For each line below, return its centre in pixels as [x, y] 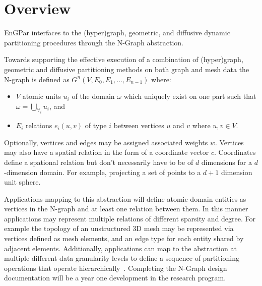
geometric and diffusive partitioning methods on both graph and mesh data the [127, 69]
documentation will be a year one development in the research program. [115, 278]
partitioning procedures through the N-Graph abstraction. [94, 42]
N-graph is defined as [37, 79]
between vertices [139, 125]
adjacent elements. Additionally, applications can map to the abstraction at [120, 248]
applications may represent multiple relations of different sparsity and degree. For [130, 218]
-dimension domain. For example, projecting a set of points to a [103, 172]
